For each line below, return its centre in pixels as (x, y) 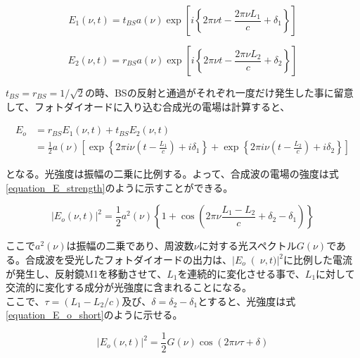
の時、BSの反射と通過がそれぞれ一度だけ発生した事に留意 (219, 92)
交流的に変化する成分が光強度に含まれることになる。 (129, 287)
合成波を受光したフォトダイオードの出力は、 (128, 260)
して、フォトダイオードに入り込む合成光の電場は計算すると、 (148, 106)
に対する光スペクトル (247, 246)
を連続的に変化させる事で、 (241, 273)
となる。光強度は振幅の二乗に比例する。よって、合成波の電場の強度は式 (172, 174)
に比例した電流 (318, 260)
